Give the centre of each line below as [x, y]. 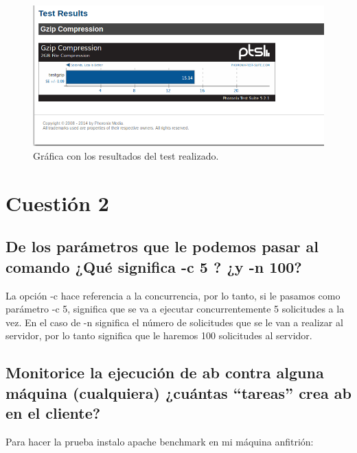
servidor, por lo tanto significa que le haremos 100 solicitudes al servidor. [159, 335]
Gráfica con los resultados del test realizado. [126, 155]
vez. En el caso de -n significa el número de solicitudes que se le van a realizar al [174, 322]
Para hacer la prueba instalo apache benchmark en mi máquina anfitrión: [160, 441]
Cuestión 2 [57, 203]
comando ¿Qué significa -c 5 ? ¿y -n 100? [154, 266]
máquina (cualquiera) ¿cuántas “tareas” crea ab [178, 392]
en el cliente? [53, 413]
